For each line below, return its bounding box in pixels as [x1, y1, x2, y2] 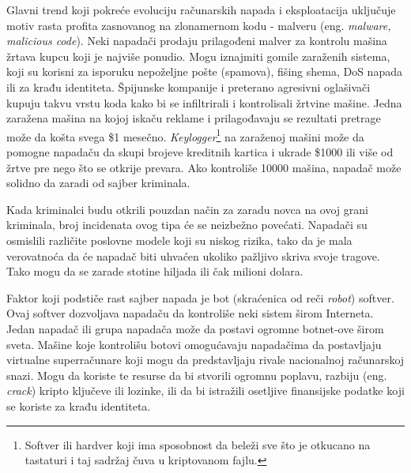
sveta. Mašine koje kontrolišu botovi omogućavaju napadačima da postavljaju [6, 336, 382, 352]
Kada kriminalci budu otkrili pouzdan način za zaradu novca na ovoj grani [6, 201, 368, 217]
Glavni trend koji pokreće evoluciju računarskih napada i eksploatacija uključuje [6, 2, 396, 17]
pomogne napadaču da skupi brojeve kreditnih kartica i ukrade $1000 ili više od [6, 144, 394, 160]
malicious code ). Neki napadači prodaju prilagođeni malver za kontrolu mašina [6, 32, 387, 49]
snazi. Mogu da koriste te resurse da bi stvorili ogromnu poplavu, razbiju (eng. [6, 366, 387, 383]
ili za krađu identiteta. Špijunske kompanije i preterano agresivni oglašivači [6, 78, 371, 95]
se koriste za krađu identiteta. [6, 397, 151, 414]
